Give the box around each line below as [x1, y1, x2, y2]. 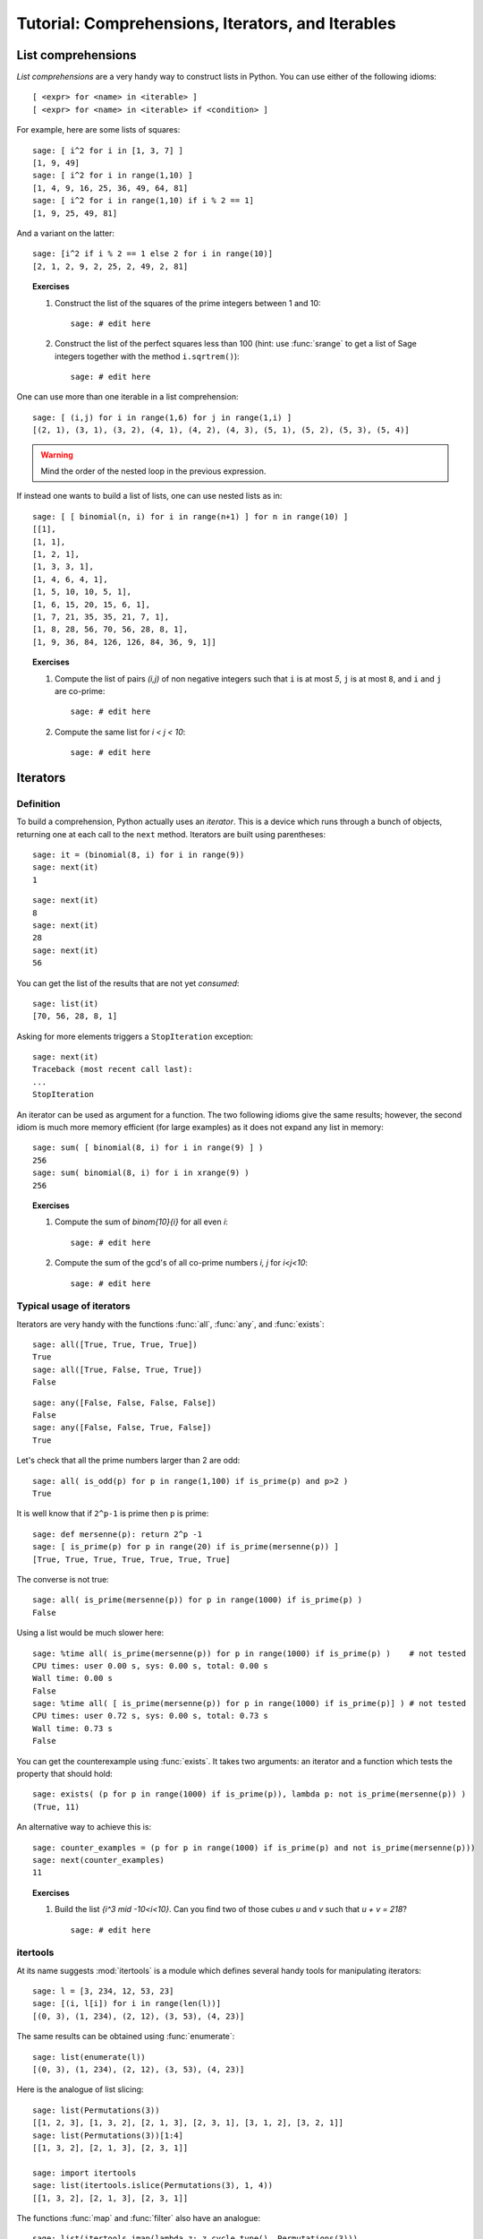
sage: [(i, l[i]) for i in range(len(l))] [32, 1998, 222, 2009]
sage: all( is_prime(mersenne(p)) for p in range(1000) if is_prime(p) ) [32, 1595, 363, 1605]
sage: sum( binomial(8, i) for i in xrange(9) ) [32, 1168, 250, 1178]
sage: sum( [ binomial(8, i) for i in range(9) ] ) [32, 1143, 264, 1153]
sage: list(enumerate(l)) [32, 2052, 147, 2062]
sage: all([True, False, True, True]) [32, 1364, 203, 1375]
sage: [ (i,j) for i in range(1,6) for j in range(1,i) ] [32, 412, 292, 423]
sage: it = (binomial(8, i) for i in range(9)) [32, 850, 245, 860]
